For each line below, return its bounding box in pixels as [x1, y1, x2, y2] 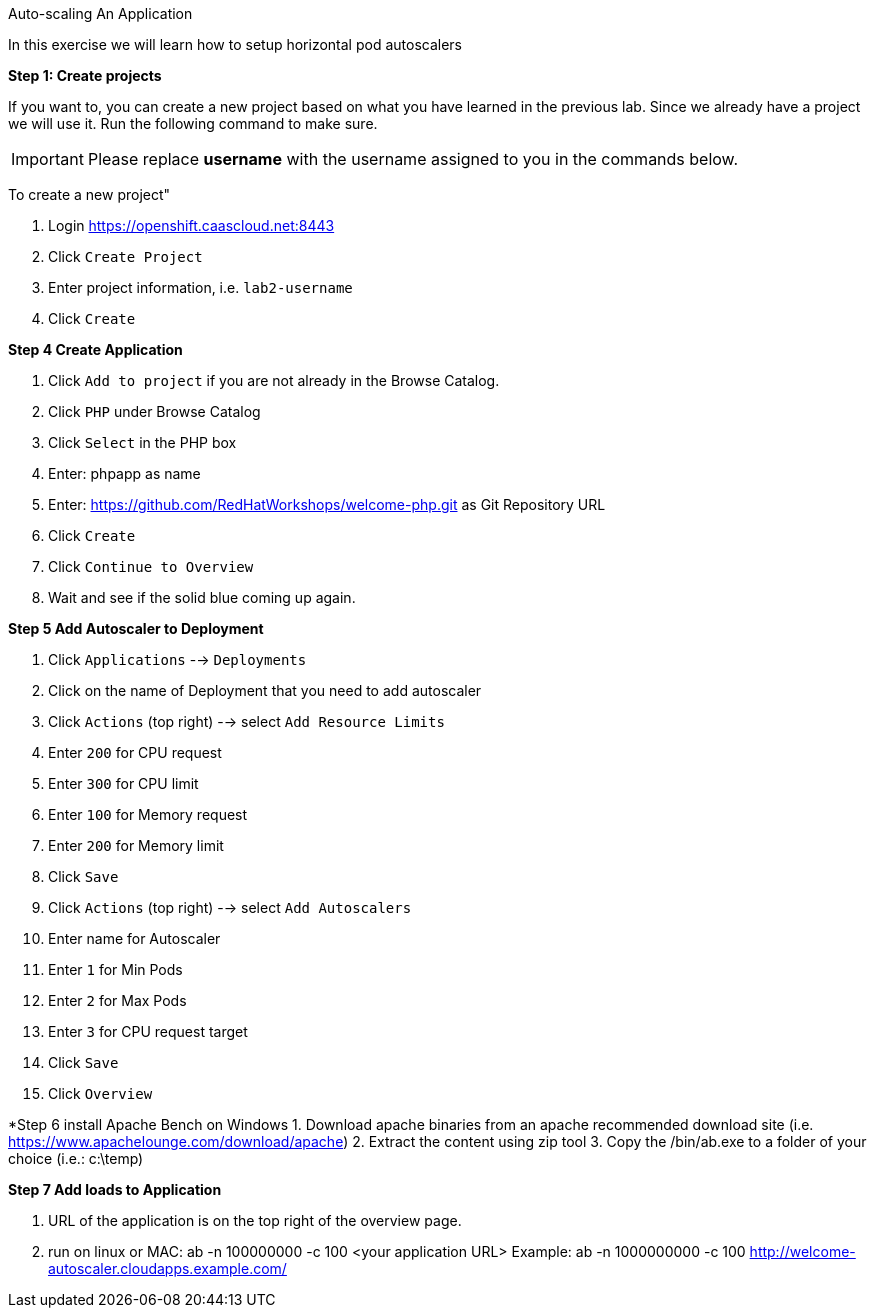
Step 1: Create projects [8, 67, 162, 84]
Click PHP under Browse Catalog [48, 403, 261, 420]
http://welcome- [749, 1243, 856, 1260]
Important [11, 149, 84, 169]
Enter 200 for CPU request [48, 744, 222, 761]
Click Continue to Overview [48, 558, 254, 575]
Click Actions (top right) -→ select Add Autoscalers [48, 899, 412, 916]
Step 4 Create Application [8, 341, 183, 358]
